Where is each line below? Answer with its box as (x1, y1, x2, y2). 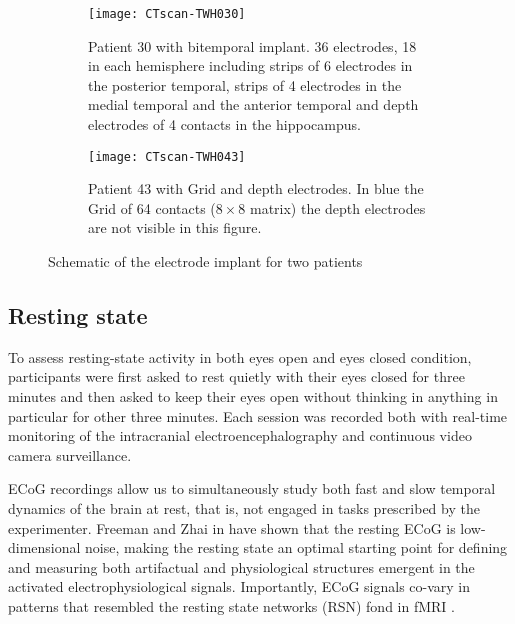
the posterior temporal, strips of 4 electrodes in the (88, 74, 402, 95)
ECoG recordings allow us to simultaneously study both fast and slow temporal (8, 478, 496, 499)
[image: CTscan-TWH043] (88, 149, 246, 164)
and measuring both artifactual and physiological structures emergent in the (8, 556, 475, 577)
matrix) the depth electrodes (249, 197, 426, 218)
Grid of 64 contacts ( (88, 197, 216, 218)
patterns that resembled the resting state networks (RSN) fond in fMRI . (8, 595, 455, 616)
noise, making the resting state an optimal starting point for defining (85, 537, 508, 558)
